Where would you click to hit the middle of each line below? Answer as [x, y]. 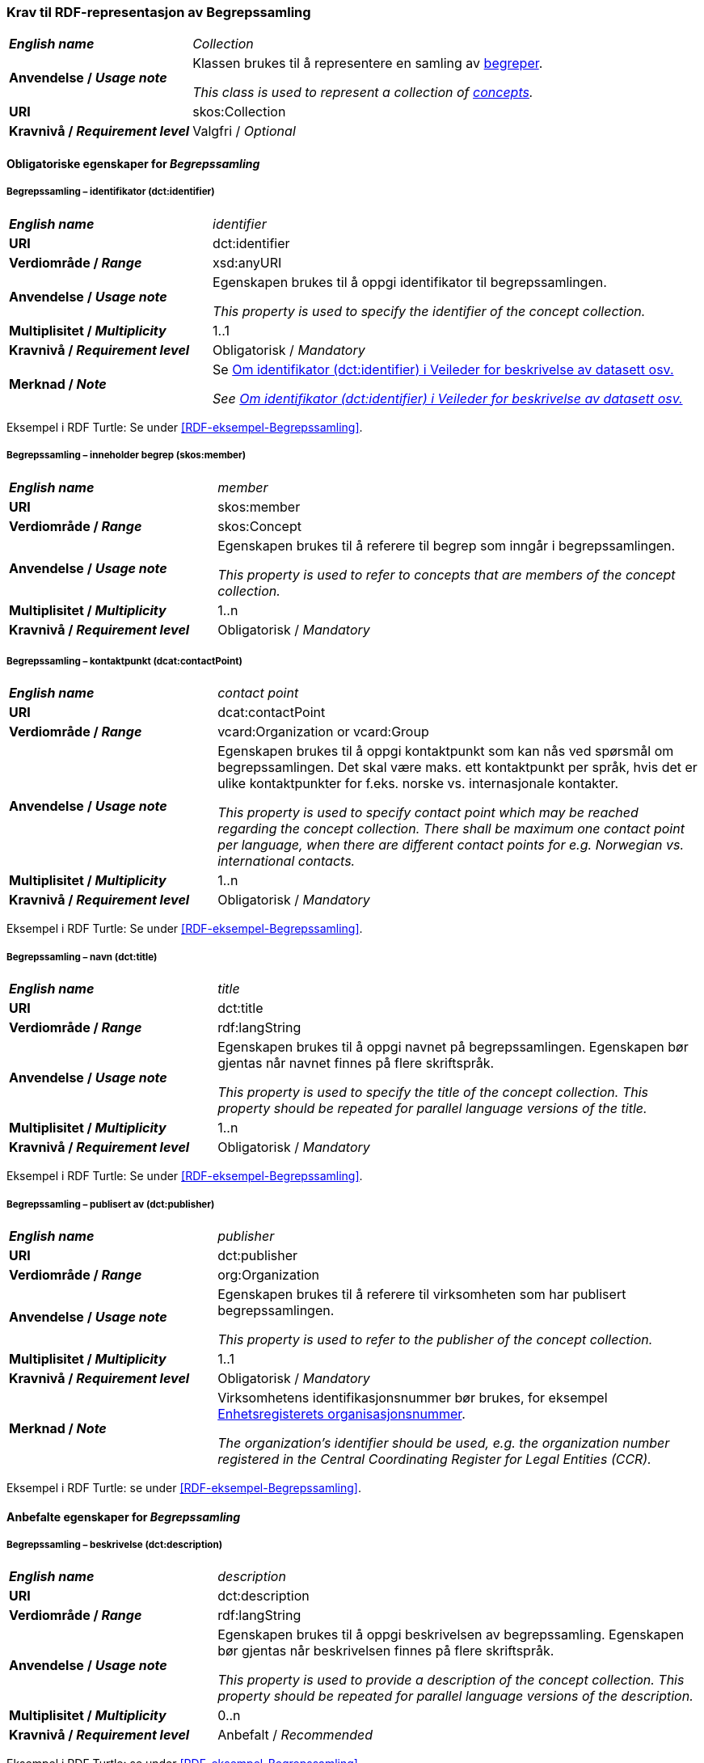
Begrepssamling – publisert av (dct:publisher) [111, 1204]
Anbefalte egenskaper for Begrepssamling [124, 1516]
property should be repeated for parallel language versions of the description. [455, 1696]
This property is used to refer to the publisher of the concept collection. [435, 1339]
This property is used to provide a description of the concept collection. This [451, 1680]
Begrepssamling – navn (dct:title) [82, 957]
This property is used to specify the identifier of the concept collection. [429, 311]
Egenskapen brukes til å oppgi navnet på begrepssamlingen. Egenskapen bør [453, 1047]
